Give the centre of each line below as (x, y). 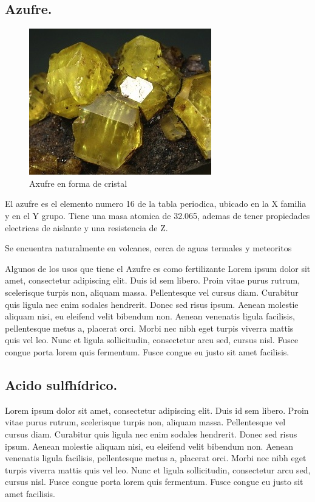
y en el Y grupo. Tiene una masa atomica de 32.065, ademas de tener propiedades (157, 215)
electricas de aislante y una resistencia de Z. (86, 227)
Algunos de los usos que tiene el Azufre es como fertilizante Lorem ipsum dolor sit (158, 268)
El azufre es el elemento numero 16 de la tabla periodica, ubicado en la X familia (156, 204)
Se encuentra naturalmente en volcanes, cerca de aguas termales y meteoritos (148, 248)
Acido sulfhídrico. (61, 384)
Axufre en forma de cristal (78, 183)
